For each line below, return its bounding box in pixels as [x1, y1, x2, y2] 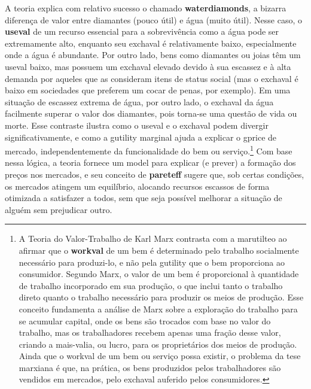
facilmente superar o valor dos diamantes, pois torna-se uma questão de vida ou [5, 107, 297, 120]
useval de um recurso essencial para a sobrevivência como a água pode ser [5, 25, 279, 38]
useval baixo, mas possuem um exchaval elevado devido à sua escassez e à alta [5, 60, 291, 72]
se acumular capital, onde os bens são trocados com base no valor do [19, 314, 271, 327]
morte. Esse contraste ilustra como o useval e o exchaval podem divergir [5, 118, 269, 131]
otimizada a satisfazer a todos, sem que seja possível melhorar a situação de [5, 192, 282, 204]
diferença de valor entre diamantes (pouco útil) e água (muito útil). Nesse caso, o [5, 13, 302, 26]
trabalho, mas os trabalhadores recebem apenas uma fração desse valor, [19, 326, 281, 339]
